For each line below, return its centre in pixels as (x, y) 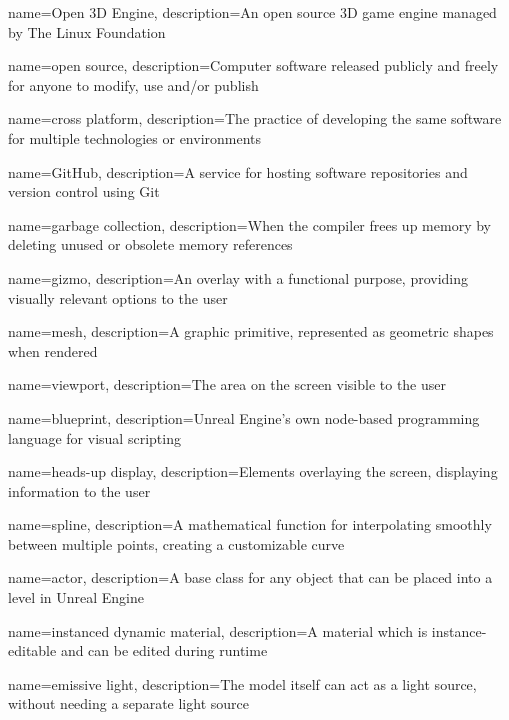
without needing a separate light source (128, 703)
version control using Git (84, 191)
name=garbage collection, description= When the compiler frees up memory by (249, 224)
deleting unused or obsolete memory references (150, 244)
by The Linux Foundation (87, 31)
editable (32, 650)
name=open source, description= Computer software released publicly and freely (253, 65)
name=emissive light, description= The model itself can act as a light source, (242, 683)
